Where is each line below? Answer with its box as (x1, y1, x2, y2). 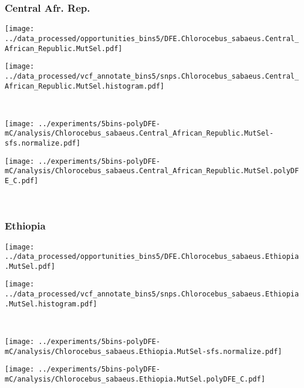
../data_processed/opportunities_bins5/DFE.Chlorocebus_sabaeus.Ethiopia (5, 252, 299, 261)
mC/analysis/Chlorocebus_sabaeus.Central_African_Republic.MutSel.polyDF (5, 167, 299, 176)
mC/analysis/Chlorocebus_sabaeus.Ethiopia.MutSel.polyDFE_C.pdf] (5, 375, 265, 383)
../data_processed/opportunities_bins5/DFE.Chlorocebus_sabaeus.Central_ (5, 34, 299, 43)
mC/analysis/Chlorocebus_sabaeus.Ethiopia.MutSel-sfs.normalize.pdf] (5, 347, 282, 356)
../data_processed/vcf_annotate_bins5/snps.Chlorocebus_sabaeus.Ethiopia (5, 290, 299, 299)
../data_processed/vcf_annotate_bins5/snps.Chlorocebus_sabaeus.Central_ (5, 72, 299, 80)
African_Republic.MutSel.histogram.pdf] (5, 82, 165, 90)
